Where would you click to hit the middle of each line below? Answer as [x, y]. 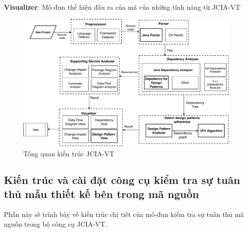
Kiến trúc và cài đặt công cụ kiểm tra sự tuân [122, 179]
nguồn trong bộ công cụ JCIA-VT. [56, 224]
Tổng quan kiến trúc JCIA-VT [69, 153]
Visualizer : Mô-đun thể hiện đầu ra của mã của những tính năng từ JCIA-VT [122, 7]
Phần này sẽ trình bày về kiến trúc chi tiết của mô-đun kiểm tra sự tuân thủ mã [124, 214]
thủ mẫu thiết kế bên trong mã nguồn [101, 194]
